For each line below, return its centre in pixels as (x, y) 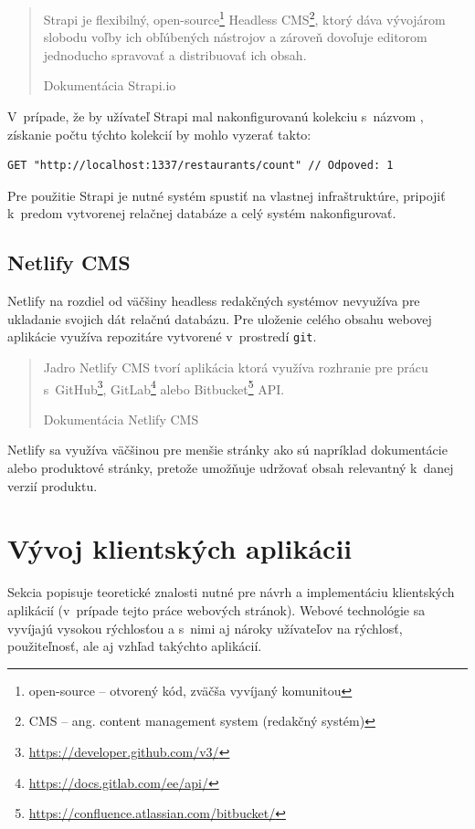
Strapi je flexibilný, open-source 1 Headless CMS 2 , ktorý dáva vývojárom (244, 18)
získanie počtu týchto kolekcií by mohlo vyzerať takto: (159, 134)
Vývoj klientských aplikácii (180, 548)
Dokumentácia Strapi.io (110, 85)
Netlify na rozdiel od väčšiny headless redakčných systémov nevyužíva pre (214, 301)
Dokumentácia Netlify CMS (121, 419)
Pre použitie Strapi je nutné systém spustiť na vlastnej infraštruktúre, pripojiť (227, 195)
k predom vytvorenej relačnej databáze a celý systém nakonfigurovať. (202, 213)
